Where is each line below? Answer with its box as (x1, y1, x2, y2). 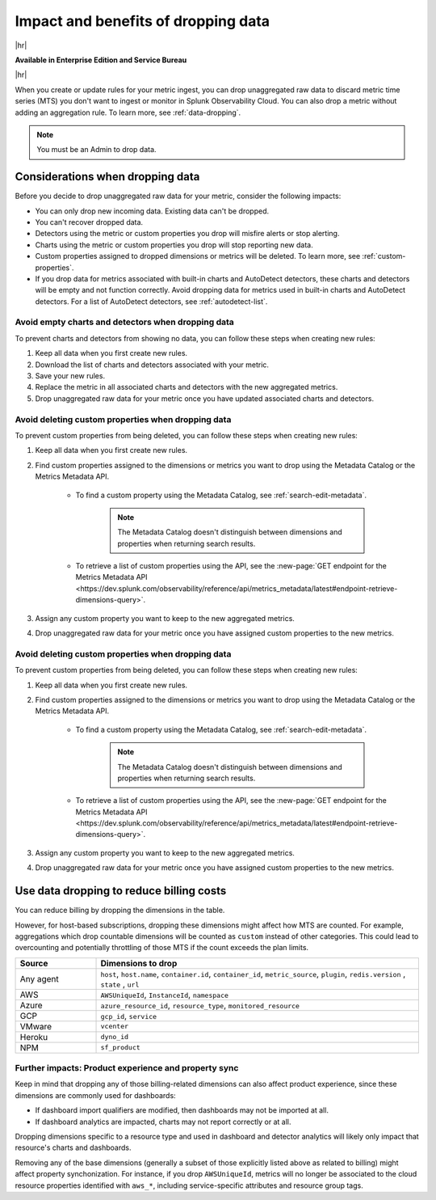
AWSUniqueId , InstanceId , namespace (100, 989, 229, 1000)
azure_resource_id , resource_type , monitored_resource (100, 999, 300, 1011)
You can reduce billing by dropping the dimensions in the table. (15, 906, 225, 915)
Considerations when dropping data (15, 170, 200, 184)
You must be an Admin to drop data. (36, 145, 157, 154)
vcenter (100, 1022, 129, 1031)
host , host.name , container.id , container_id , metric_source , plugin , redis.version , (100, 968, 406, 979)
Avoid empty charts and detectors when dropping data (15, 316, 234, 327)
